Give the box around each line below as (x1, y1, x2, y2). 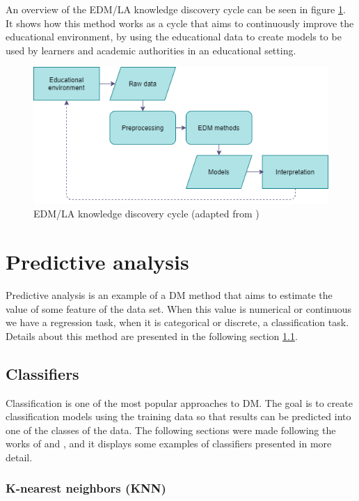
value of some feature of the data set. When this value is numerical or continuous (6, 301, 352, 316)
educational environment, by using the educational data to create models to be (6, 29, 342, 44)
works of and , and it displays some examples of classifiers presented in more (6, 436, 332, 451)
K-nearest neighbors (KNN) (6, 479, 166, 497)
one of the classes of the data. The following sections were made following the (6, 422, 336, 437)
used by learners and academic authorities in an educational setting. (6, 43, 296, 57)
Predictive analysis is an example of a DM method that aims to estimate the (6, 287, 333, 302)
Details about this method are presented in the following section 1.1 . (6, 328, 298, 343)
